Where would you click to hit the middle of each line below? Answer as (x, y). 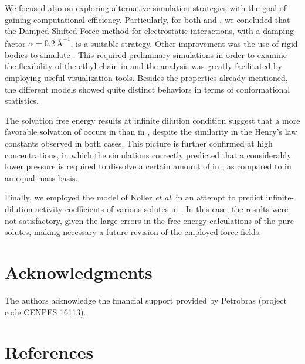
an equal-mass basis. (41, 177)
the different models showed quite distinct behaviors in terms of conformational (148, 89)
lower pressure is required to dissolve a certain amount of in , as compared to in (148, 166)
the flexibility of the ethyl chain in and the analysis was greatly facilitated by (143, 66)
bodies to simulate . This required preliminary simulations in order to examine (146, 54)
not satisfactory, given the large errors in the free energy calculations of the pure (149, 220)
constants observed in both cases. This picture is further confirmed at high (139, 143)
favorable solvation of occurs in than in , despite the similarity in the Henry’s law (151, 132)
